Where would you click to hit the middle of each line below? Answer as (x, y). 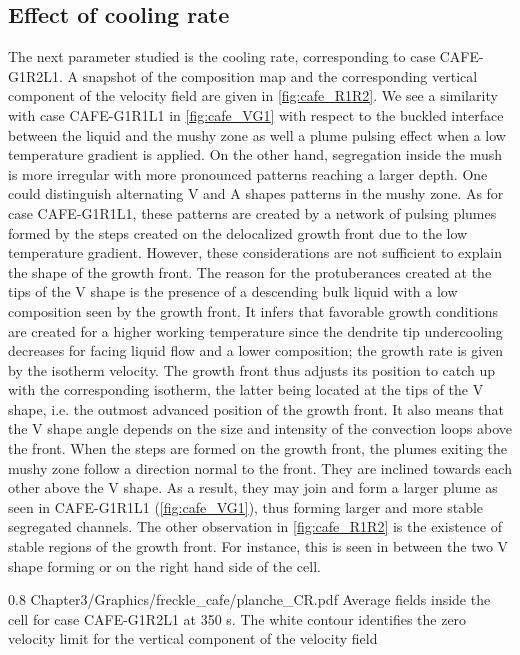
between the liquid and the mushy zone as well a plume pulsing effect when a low (257, 134)
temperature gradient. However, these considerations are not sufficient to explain (255, 252)
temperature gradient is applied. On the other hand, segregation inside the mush (255, 154)
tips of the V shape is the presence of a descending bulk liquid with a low (233, 291)
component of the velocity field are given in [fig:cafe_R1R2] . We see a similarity (253, 95)
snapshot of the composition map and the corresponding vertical (280, 75)
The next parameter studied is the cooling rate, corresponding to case (222, 56)
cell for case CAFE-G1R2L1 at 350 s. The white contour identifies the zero (237, 618)
